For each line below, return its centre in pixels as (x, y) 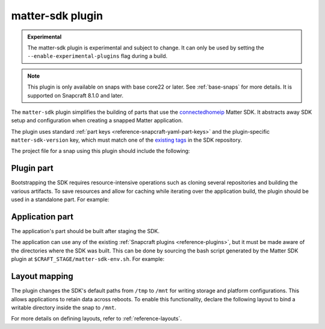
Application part (42, 217)
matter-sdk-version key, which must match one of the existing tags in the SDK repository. (126, 140)
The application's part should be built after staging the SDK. (85, 231)
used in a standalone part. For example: (60, 199)
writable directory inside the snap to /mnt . (64, 307)
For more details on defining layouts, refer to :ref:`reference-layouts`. (96, 319)
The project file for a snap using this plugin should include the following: (101, 151)
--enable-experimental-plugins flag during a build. (97, 56)
